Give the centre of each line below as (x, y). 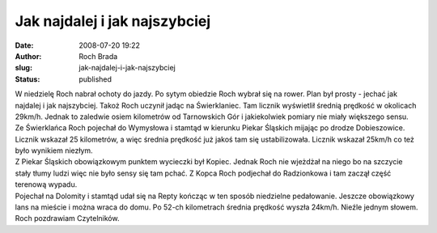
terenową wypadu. (46, 184)
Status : (28, 79)
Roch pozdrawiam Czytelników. (67, 218)
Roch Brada (98, 56)
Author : (28, 56)
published (95, 79)
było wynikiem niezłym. (54, 150)
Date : (24, 45)
